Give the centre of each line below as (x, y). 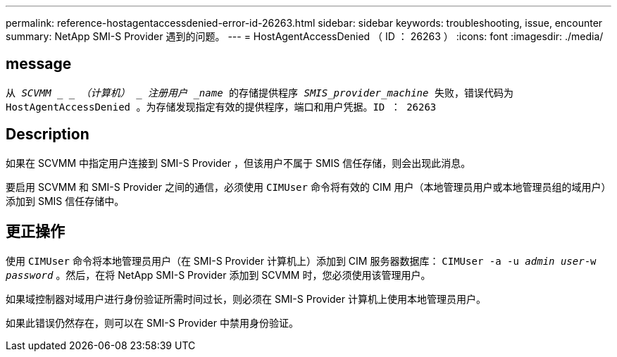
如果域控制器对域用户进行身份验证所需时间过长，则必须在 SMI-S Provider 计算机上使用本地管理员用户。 (246, 299)
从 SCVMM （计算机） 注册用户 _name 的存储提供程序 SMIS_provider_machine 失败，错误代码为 (260, 93)
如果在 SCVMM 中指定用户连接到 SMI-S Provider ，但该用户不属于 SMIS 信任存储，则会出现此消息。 (238, 163)
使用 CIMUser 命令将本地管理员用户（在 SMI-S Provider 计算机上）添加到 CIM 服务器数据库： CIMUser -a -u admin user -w (301, 261)
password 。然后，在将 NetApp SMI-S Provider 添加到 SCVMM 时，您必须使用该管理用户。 (218, 275)
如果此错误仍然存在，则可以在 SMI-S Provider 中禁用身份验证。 (152, 322)
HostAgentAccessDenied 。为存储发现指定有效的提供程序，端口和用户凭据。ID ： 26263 (221, 107)
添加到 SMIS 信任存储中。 (65, 201)
